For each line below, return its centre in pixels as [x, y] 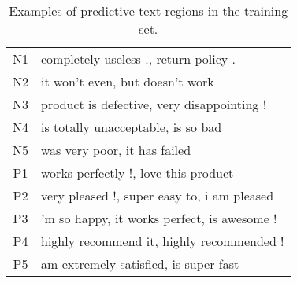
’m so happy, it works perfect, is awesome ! [159, 218]
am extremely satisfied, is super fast [140, 264]
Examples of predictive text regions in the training [148, 11]
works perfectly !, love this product [137, 173]
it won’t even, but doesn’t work [128, 81]
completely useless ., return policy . [139, 59]
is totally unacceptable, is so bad [132, 127]
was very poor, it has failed [116, 150]
